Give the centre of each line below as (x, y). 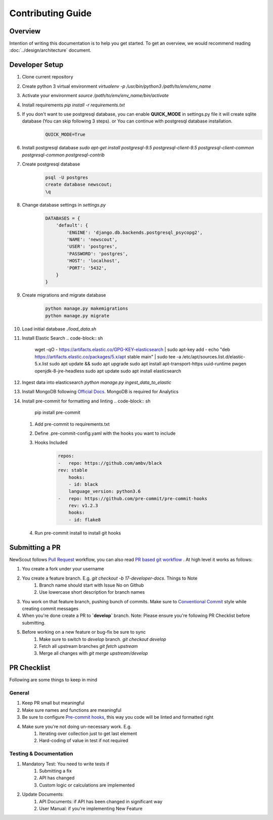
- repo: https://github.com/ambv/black (110, 463)
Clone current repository (48, 77)
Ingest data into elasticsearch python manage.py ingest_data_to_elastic (97, 382)
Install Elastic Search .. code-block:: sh (62, 338)
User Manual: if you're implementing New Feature (91, 808)
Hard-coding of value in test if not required (84, 741)
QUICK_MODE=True (65, 135)
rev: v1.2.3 (83, 506)
